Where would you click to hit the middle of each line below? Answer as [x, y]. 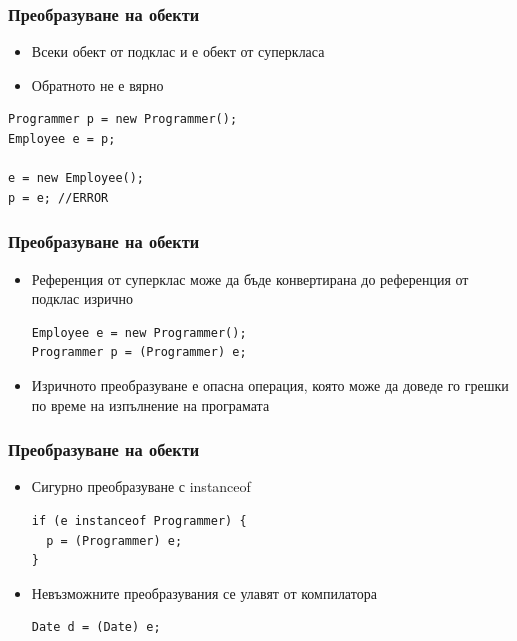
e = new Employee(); [76, 178]
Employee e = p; [62, 139]
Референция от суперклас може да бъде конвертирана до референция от [250, 278]
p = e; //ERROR [58, 197]
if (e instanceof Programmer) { [139, 520]
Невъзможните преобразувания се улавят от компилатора [204, 592]
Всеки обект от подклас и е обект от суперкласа [178, 51]
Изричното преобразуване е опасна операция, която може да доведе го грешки [270, 384]
